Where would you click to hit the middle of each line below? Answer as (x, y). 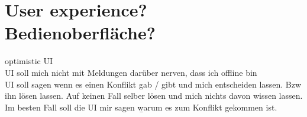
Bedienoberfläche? (80, 33)
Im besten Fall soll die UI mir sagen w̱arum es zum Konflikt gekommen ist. (141, 107)
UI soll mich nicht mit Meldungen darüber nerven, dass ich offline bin (131, 72)
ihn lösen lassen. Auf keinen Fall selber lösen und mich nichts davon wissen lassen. (154, 96)
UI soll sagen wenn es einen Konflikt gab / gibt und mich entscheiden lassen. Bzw (153, 84)
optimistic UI (29, 61)
